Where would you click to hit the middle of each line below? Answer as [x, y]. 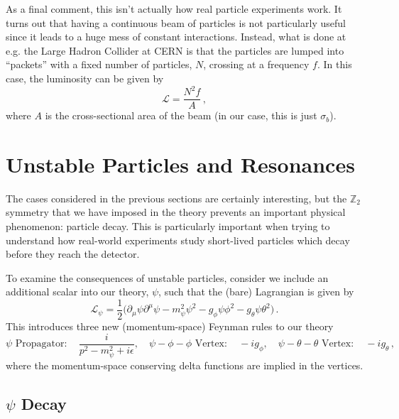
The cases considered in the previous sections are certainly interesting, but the [176, 198]
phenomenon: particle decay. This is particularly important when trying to [168, 226]
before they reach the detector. [73, 254]
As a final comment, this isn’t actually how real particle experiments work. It [174, 9]
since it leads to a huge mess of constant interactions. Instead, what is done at [176, 37]
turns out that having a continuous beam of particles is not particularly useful [176, 22]
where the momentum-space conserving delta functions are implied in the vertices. [185, 365]
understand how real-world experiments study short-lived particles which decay [178, 240]
